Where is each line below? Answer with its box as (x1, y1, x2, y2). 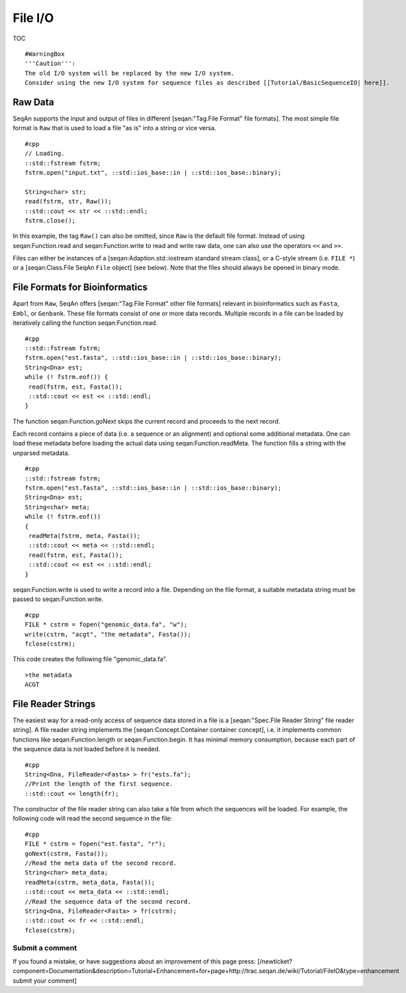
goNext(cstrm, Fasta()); (25, 850, 108, 857)
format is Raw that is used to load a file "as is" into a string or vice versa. (12, 124, 217, 132)
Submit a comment (12, 943, 77, 953)
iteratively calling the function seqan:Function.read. (12, 319, 158, 327)
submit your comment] (12, 977, 77, 985)
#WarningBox (25, 50, 65, 58)
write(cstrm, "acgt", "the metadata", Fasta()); (25, 630, 191, 638)
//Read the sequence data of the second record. (25, 898, 191, 905)
